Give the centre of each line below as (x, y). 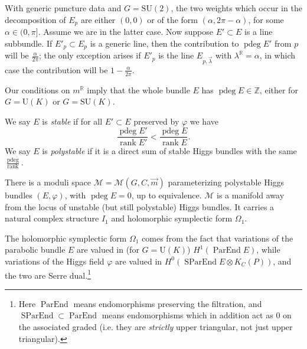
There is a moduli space (48, 182)
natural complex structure (52, 218)
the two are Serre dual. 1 (48, 274)
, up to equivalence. (166, 195)
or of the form (173, 19)
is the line (176, 55)
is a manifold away (251, 195)
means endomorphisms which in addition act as (187, 315)
